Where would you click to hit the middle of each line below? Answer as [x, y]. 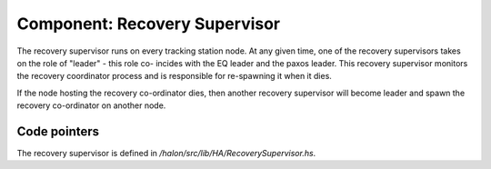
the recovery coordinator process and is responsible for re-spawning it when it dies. [174, 76]
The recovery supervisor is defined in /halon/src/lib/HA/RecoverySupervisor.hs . [166, 154]
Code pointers [58, 131]
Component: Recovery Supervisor [149, 24]
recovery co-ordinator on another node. [91, 105]
